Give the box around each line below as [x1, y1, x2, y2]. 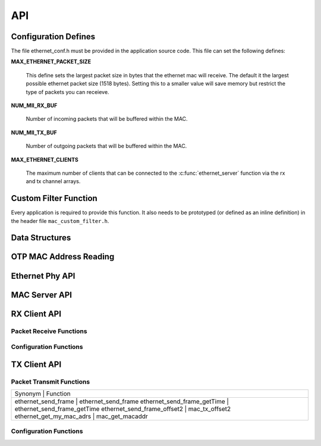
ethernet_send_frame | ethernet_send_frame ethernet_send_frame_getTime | [14, 397, 229, 406]
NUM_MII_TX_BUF [11, 128, 57, 136]
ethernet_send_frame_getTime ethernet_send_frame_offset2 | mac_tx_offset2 [14, 405, 231, 413]
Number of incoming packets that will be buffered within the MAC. [26, 115, 188, 123]
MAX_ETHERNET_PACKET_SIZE [11, 58, 92, 65]
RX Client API [11, 309, 62, 319]
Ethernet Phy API [11, 271, 75, 281]
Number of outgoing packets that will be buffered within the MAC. [26, 143, 187, 150]
